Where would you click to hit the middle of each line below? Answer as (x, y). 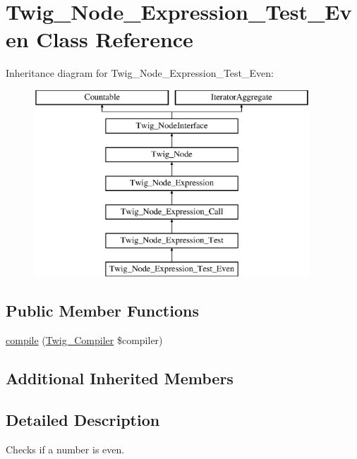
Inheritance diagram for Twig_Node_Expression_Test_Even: (140, 73)
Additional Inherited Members (120, 378)
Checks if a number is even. (65, 449)
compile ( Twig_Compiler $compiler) (84, 340)
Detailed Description (83, 420)
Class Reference (115, 39)
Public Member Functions (102, 311)
